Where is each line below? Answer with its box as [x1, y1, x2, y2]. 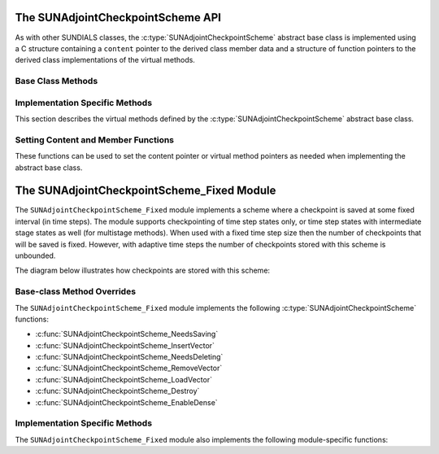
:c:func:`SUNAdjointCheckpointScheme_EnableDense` [35, 397, 219, 407]
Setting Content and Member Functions [15, 134, 175, 146]
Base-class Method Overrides [15, 286, 137, 297]
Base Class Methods [15, 76, 98, 87]
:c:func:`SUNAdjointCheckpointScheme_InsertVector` [35, 340, 215, 350]
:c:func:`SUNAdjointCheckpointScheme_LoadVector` [35, 374, 213, 384]
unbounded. [15, 251, 56, 260]
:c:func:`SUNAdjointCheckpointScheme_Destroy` [35, 386, 200, 396]
